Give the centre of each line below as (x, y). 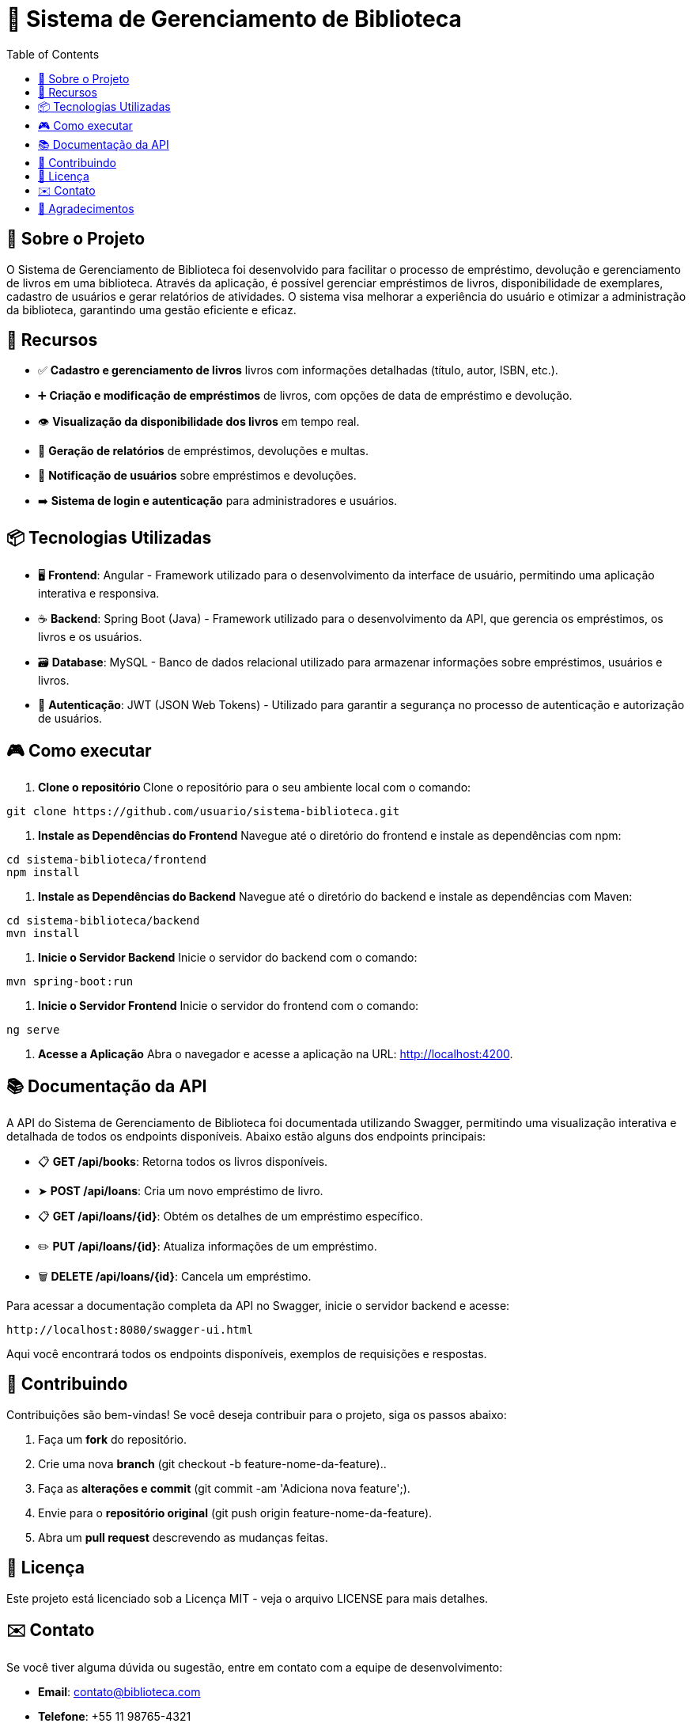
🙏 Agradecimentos (86, 208)
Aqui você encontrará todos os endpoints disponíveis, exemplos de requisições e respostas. (247, 1353)
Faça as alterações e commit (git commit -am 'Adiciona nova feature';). (224, 1488)
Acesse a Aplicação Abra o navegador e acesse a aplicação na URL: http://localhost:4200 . (276, 1054)
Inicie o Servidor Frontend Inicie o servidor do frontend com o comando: (229, 1006)
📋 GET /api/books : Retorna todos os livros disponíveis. (183, 1161)
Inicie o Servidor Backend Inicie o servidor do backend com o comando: (228, 958)
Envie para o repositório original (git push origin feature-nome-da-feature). (235, 1513)
